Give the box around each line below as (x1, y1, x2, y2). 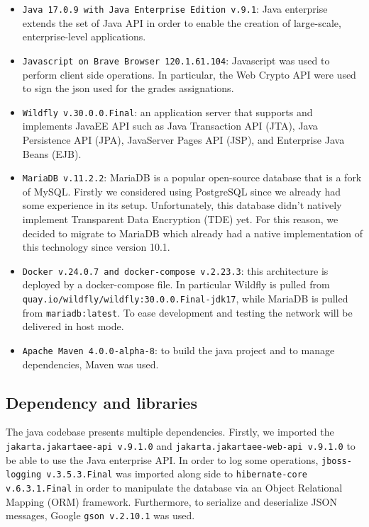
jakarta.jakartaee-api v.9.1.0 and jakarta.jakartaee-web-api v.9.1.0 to (6, 438, 356, 453)
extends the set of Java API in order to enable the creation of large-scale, (22, 15, 341, 30)
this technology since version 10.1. (22, 239, 170, 254)
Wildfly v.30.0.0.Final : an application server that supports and (22, 104, 313, 119)
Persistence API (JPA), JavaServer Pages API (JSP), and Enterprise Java (22, 132, 345, 147)
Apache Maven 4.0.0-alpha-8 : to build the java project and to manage (22, 342, 335, 357)
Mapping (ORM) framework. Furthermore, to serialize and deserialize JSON (6, 494, 337, 509)
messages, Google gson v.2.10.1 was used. (6, 508, 195, 523)
